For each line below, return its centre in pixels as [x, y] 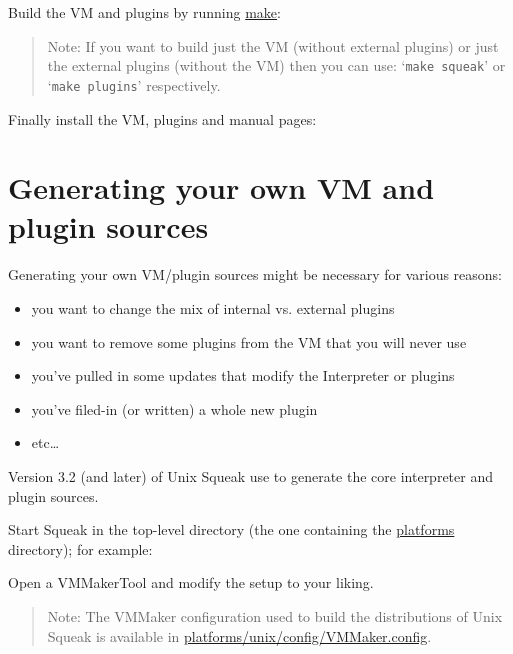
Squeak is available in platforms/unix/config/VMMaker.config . [239, 635]
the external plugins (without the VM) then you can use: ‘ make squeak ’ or [276, 65]
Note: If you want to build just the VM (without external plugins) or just [273, 45]
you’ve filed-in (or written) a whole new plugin [174, 408]
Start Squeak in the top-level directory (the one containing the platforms [231, 529]
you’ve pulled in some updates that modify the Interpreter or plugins [243, 375]
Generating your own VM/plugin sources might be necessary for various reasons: [255, 274]
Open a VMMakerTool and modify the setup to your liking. [191, 582]
